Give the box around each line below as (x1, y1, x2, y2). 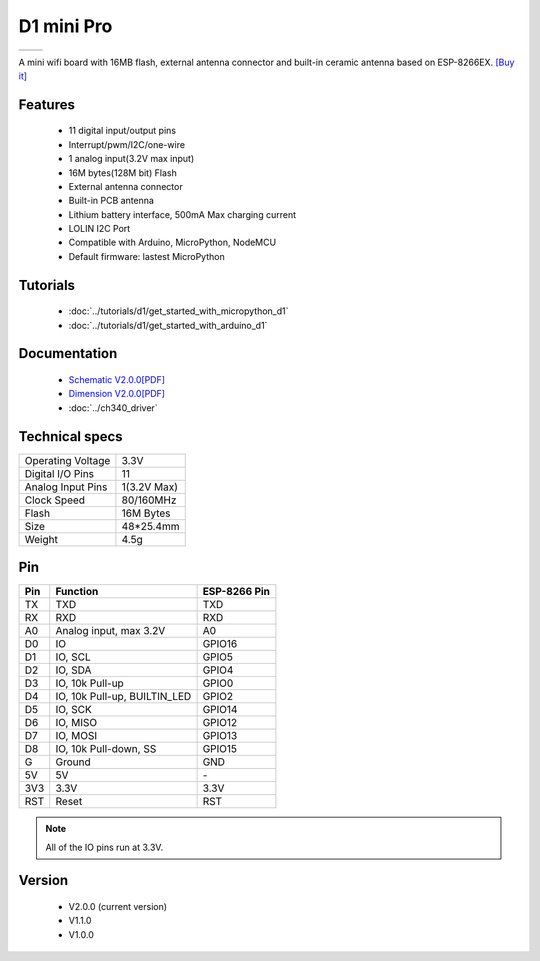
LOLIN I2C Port (68, 223, 131, 235)
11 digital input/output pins (68, 125, 177, 137)
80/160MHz (121, 493, 177, 507)
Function (55, 585, 99, 599)
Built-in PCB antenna (68, 195, 155, 207)
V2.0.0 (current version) (68, 901, 168, 913)
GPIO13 (202, 729, 238, 743)
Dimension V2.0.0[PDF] (68, 388, 165, 400)
